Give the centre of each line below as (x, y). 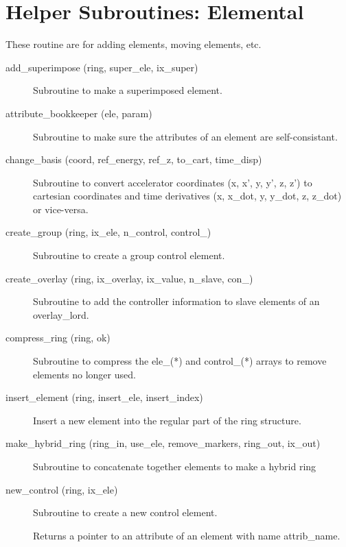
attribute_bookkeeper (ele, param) (79, 113)
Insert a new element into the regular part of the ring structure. (167, 420)
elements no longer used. (84, 374)
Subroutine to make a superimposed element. (128, 90)
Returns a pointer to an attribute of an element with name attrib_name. (187, 535)
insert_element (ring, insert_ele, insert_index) (104, 397)
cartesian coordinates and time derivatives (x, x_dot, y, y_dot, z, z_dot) (187, 196)
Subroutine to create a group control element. (129, 255)
